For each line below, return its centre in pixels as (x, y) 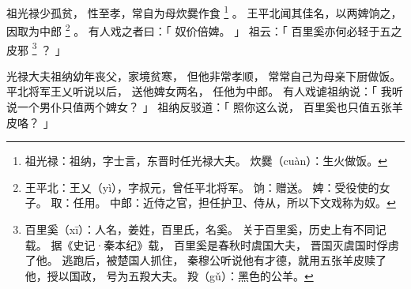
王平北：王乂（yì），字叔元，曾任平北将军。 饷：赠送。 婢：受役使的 (202, 187)
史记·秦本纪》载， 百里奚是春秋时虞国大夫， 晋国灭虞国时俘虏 (236, 244)
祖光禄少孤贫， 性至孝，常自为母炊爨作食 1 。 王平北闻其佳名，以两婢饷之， (204, 11)
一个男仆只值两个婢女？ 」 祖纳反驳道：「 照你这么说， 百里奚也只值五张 (204, 106)
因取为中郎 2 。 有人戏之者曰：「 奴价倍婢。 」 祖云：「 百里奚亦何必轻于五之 (204, 30)
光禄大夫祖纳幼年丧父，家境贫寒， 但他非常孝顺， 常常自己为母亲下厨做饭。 (204, 75)
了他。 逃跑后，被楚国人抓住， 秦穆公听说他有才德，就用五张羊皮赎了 (206, 260)
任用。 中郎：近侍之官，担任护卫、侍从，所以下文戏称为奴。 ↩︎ (234, 203)
